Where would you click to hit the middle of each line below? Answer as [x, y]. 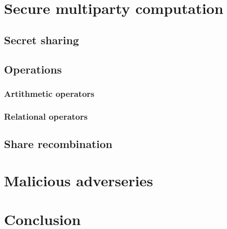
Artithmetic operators [49, 93]
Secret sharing [42, 39]
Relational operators [46, 116]
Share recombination [58, 144]
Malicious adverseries [79, 180]
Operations [33, 69]
